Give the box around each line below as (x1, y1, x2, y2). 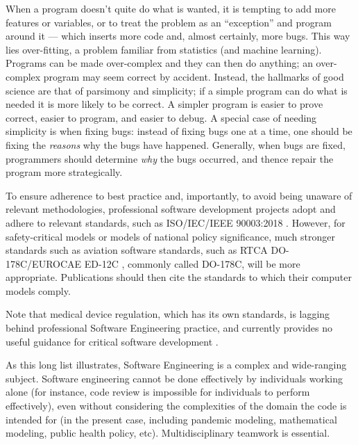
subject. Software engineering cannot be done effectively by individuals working (6, 371, 343, 385)
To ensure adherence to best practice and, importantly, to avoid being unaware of (6, 188, 352, 202)
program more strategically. (6, 165, 123, 179)
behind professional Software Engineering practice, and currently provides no (6, 321, 332, 335)
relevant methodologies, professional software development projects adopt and (6, 202, 336, 216)
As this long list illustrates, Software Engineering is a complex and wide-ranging (6, 357, 347, 372)
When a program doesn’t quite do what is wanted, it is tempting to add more (6, 1, 336, 15)
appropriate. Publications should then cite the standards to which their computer (6, 270, 352, 284)
